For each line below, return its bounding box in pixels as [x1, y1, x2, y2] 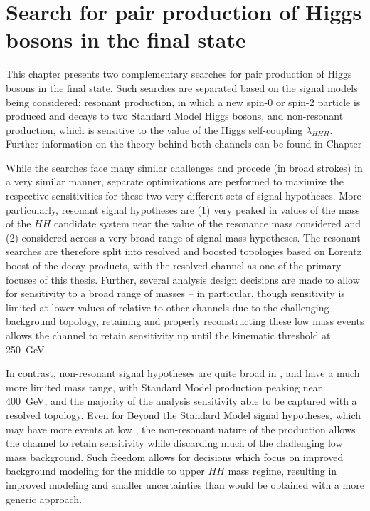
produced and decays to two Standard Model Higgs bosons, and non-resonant [6, 108, 344, 123]
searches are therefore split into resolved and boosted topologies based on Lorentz [6, 244, 361, 259]
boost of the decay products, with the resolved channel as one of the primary [6, 258, 342, 273]
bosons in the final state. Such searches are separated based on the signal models [6, 80, 358, 95]
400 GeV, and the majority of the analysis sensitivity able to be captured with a [6, 393, 357, 408]
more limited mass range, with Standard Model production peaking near [6, 379, 322, 394]
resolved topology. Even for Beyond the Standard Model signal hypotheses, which [6, 407, 361, 422]
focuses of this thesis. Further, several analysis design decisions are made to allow [6, 272, 360, 287]
